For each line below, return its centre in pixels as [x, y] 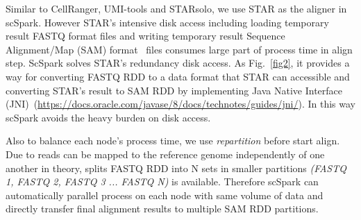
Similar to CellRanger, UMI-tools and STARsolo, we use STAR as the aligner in [176, 8]
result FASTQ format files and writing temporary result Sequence [145, 36]
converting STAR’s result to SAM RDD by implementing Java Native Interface [174, 90]
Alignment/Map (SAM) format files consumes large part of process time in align [179, 49]
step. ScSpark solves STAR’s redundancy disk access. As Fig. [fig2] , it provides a [178, 63]
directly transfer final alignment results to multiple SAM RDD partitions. [162, 209]
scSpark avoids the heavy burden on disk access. [108, 117]
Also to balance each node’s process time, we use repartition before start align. [173, 141]
